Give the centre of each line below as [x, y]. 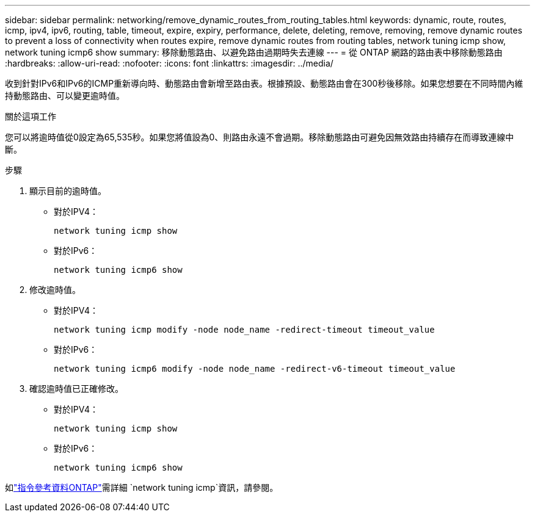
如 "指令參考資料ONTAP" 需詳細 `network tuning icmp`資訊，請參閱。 [142, 487]
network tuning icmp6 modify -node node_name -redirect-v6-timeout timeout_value [255, 369]
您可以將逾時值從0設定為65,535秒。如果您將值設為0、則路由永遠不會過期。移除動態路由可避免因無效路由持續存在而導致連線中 [260, 137]
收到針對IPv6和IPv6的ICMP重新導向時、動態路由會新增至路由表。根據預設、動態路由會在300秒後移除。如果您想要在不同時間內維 [264, 83]
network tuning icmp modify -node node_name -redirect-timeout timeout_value [244, 330]
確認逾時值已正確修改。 [76, 389]
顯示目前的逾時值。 [68, 191]
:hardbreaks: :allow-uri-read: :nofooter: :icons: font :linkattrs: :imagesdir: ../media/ [169, 63]
